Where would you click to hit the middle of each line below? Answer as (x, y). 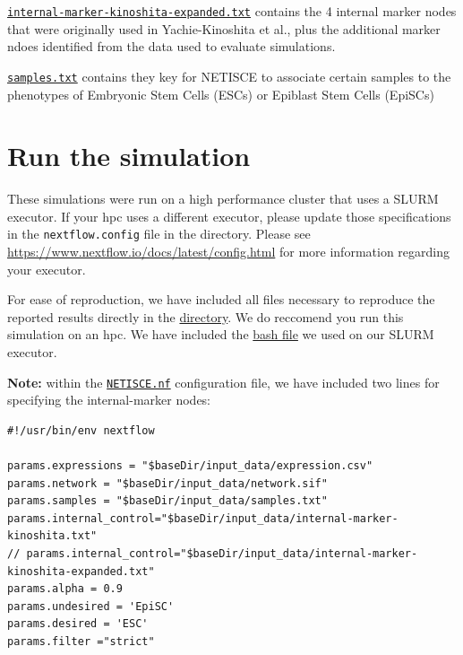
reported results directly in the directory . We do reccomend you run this (206, 316)
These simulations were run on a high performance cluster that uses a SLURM (223, 199)
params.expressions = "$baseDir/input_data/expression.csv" (190, 466)
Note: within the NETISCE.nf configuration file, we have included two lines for (223, 382)
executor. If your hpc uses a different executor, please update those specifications (229, 216)
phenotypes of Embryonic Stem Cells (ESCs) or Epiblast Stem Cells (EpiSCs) (221, 94)
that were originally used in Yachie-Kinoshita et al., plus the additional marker (224, 28)
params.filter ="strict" (81, 642)
